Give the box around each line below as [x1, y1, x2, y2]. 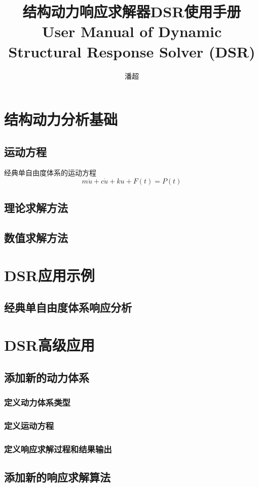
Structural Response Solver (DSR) [8, 41, 255, 62]
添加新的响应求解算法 [4, 469, 110, 484]
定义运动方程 [4, 419, 54, 432]
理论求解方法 [4, 200, 68, 216]
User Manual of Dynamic [42, 21, 222, 42]
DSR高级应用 [4, 334, 95, 355]
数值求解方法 [4, 230, 68, 246]
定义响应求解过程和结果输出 [4, 442, 112, 455]
